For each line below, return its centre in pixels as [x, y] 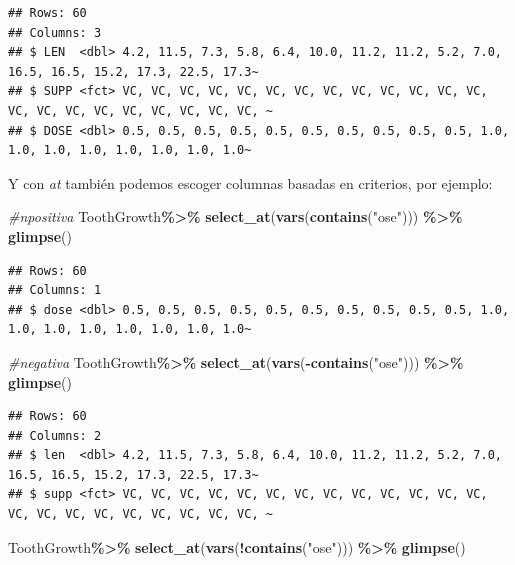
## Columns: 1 [55, 290]
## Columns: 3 [55, 32]
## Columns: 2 [55, 435]
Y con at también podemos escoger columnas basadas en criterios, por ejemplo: [250, 182]
